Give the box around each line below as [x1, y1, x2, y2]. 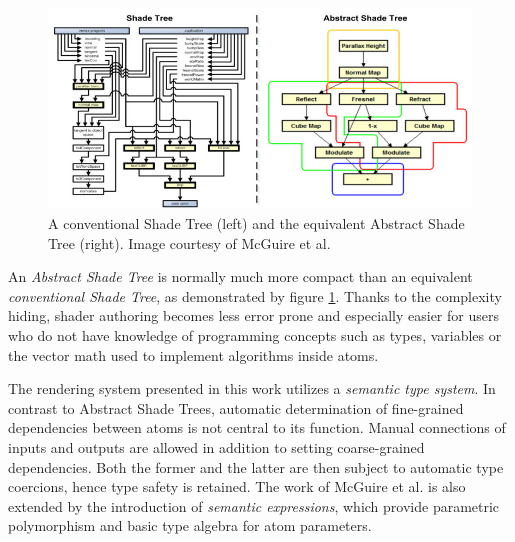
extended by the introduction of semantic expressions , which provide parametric [8, 495, 500, 516]
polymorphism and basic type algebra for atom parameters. [8, 515, 372, 536]
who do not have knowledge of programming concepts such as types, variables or [8, 324, 502, 345]
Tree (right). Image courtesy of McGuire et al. [48, 232, 331, 253]
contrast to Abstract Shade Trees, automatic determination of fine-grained [8, 397, 464, 418]
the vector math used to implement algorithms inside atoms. [8, 344, 379, 365]
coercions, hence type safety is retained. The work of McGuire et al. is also [8, 476, 466, 497]
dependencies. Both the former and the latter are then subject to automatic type [8, 456, 504, 477]
